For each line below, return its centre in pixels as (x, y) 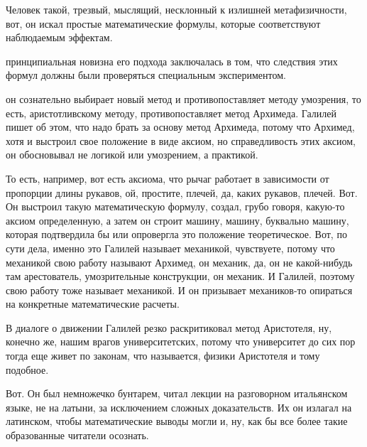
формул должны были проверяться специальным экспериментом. (146, 75)
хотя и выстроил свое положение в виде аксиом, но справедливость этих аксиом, (181, 140)
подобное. (27, 369)
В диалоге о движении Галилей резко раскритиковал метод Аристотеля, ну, (169, 327)
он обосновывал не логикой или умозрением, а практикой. (132, 155)
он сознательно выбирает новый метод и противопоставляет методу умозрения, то (183, 98)
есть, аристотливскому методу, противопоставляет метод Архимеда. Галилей (171, 113)
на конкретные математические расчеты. (93, 304)
